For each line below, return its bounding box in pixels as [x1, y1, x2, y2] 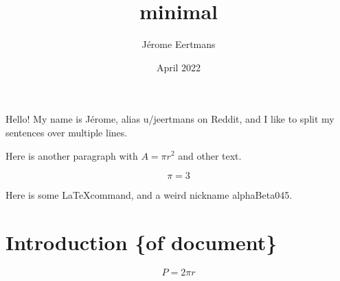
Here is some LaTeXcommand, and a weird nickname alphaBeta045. [5, 188, 293, 202]
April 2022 [156, 60, 201, 74]
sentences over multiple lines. [5, 125, 128, 139]
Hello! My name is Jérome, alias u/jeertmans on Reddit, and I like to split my [5, 112, 335, 126]
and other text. [178, 148, 242, 162]
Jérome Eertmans [141, 37, 216, 51]
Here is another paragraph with [5, 148, 138, 162]
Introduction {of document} [5, 228, 277, 256]
